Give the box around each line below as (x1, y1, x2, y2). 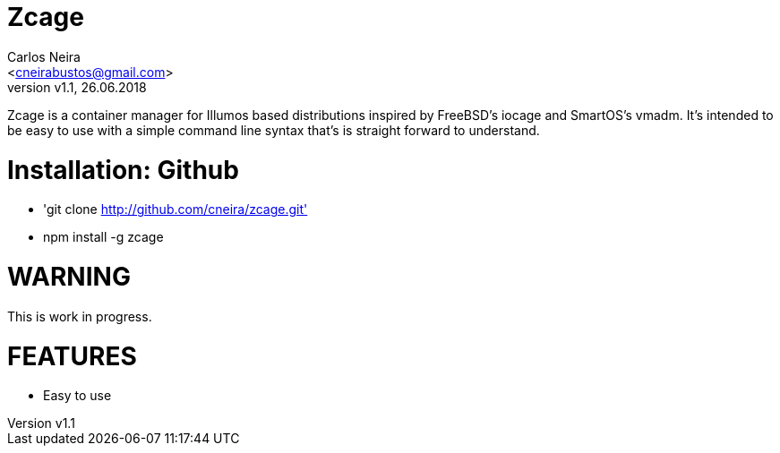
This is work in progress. (7, 308, 152, 324)
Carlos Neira (7, 48, 81, 64)
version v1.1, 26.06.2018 (7, 79, 147, 95)
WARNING (7, 261, 131, 292)
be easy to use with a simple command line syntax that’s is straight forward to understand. (7, 122, 540, 138)
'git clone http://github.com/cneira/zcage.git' (43, 201, 308, 218)
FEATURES (7, 340, 137, 372)
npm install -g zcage (43, 229, 164, 245)
